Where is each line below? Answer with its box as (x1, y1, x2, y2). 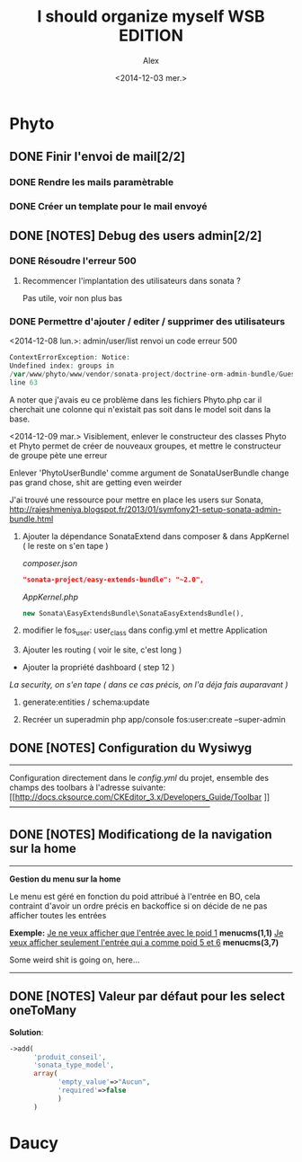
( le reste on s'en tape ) (22, 540, 110, 551)
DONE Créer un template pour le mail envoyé (9, 200, 209, 213)
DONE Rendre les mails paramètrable (9, 176, 173, 189)
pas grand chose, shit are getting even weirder (9, 476, 182, 487)
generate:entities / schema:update (22, 696, 150, 707)
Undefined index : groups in (9, 361, 115, 370)
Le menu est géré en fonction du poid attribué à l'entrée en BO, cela (9, 891, 261, 901)
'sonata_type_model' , (32, 1060, 115, 1070)
